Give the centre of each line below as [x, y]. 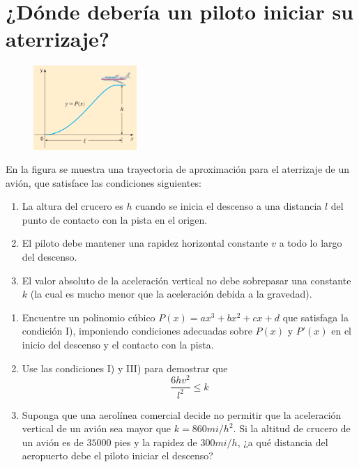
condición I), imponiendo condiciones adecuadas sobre [137, 331]
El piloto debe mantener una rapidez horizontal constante [145, 243]
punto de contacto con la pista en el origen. [115, 219]
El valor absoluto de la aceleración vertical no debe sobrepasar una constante [186, 280]
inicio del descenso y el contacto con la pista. [118, 345]
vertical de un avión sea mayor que [97, 428]
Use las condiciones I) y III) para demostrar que [125, 368]
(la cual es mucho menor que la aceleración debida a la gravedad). [171, 294]
